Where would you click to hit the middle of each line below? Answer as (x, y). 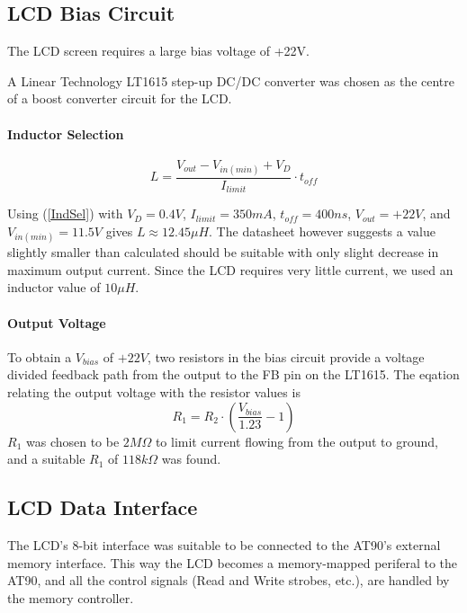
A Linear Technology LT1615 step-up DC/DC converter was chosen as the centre (231, 80)
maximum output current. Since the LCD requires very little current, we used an (230, 269)
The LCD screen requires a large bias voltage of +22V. (158, 51)
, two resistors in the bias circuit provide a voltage (286, 356)
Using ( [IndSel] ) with (65, 213)
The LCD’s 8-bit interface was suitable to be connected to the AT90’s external (224, 544)
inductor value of (54, 287)
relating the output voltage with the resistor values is (154, 392)
